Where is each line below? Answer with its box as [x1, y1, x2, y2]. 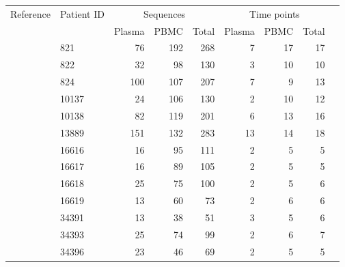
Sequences [143, 6, 186, 20]
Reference [10, 6, 51, 20]
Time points [249, 6, 300, 20]
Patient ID [59, 6, 105, 20]
